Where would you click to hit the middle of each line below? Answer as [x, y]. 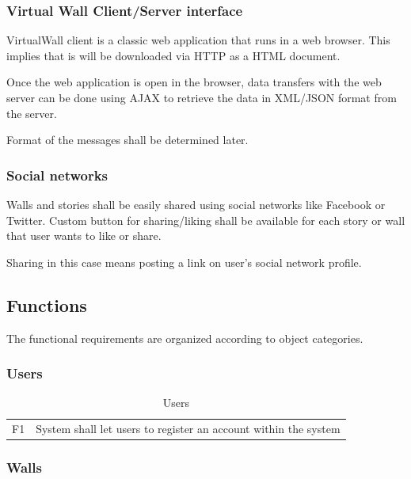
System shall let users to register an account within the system [188, 429]
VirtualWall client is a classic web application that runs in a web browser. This [198, 40]
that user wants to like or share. [84, 236]
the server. [32, 113]
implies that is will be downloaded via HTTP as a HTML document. [173, 55]
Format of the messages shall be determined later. [127, 140]
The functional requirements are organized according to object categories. [185, 338]
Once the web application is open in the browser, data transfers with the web [194, 82]
